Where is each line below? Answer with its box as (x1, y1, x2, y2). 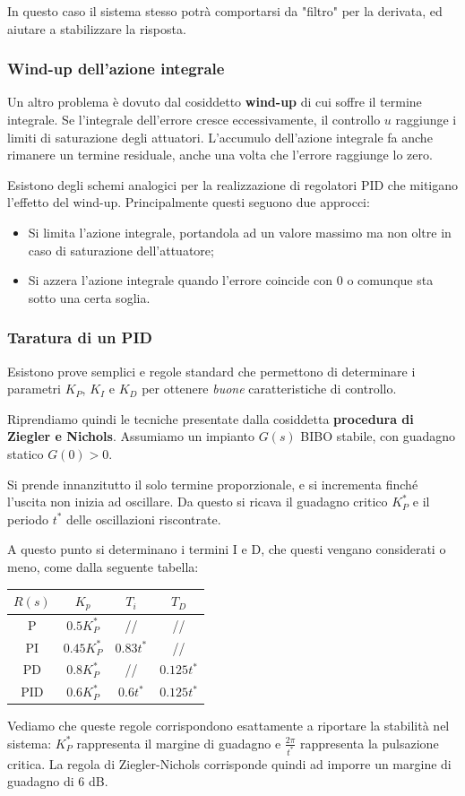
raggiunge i (395, 110, 457, 128)
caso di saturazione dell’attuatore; (28, 240, 214, 259)
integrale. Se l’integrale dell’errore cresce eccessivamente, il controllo (7, 110, 381, 128)
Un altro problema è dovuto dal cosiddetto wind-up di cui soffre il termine (7, 92, 422, 111)
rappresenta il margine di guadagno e (76, 733, 281, 752)
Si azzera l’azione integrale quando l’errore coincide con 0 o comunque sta (28, 271, 434, 290)
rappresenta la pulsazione (299, 733, 439, 752)
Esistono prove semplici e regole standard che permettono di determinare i (7, 361, 416, 380)
